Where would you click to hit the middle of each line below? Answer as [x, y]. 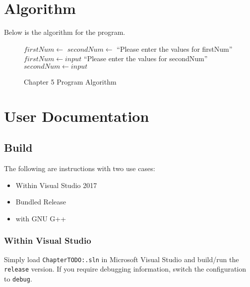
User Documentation [77, 116]
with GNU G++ [41, 218]
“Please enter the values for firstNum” [175, 48]
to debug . [18, 278]
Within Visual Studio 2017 [56, 185]
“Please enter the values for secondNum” [146, 58]
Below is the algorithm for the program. [65, 32]
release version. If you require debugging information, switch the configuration [125, 269]
